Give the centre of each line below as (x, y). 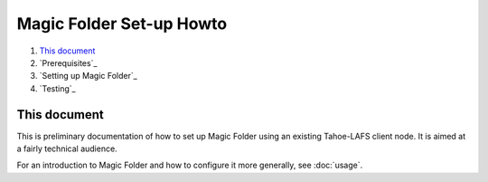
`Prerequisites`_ (68, 62)
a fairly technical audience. (67, 148)
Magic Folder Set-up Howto (122, 24)
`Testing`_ (57, 88)
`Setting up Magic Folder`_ (88, 76)
